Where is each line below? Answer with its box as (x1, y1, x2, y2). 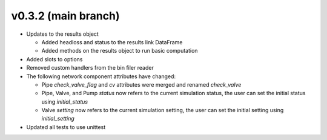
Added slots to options (26, 55, 83, 63)
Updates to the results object (26, 30, 99, 38)
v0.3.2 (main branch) (11, 9, 121, 22)
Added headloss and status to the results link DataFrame (41, 38, 183, 45)
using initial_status (41, 98, 88, 105)
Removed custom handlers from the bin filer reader (26, 64, 154, 72)
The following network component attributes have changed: (26, 73, 176, 80)
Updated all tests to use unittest (26, 123, 106, 130)
